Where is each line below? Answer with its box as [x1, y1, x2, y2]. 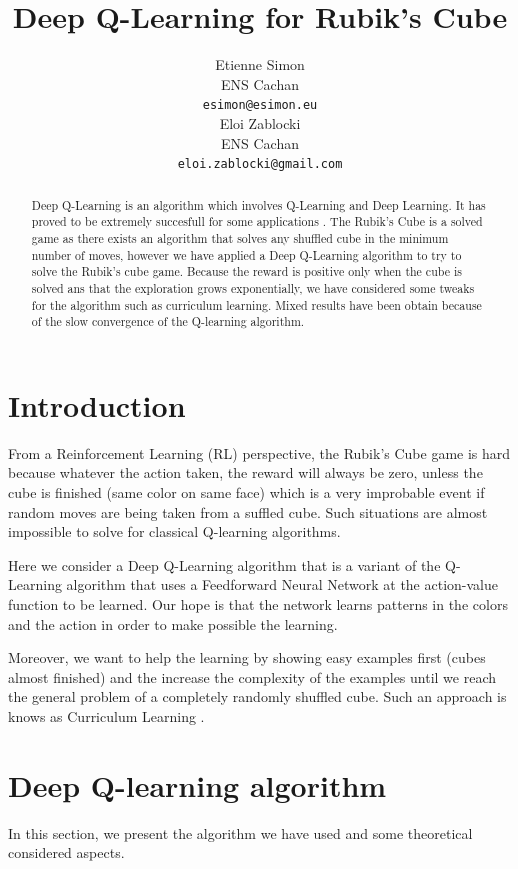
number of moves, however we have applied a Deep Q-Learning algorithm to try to [31, 246, 462, 263]
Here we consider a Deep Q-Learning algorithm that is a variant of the [8, 554, 441, 575]
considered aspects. [8, 842, 125, 863]
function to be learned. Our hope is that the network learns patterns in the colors [8, 593, 508, 614]
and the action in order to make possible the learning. [8, 613, 338, 634]
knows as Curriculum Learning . [8, 705, 205, 726]
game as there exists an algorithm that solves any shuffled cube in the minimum [31, 229, 449, 246]
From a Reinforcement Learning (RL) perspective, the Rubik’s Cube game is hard [8, 442, 511, 463]
